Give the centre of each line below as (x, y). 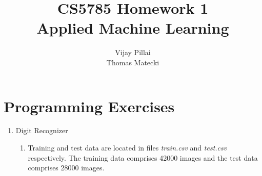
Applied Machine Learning (133, 28)
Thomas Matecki (133, 62)
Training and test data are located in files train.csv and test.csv (127, 148)
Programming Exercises (89, 106)
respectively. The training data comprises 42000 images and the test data (143, 157)
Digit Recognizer (42, 130)
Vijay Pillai (133, 52)
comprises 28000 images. (66, 168)
